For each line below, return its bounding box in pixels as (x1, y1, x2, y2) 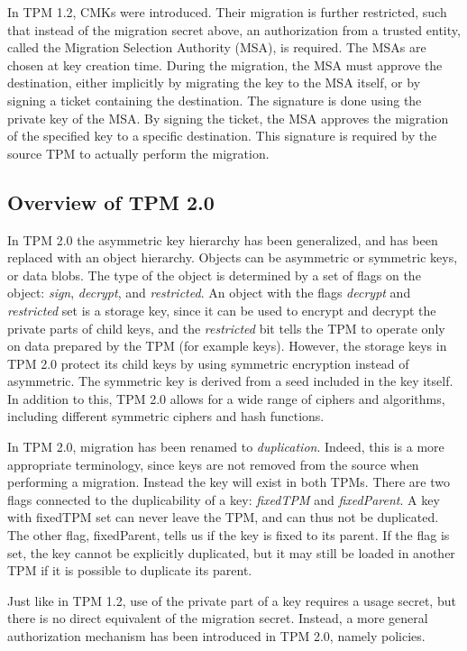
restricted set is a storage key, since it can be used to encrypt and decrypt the (7, 300, 436, 319)
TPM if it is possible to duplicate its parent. (7, 561, 252, 580)
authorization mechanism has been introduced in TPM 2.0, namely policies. (7, 627, 426, 646)
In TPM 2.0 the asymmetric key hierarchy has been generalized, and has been (7, 230, 438, 249)
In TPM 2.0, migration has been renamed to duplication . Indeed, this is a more (7, 437, 444, 456)
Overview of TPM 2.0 (7, 188, 215, 215)
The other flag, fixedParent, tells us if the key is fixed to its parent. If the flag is (7, 526, 450, 545)
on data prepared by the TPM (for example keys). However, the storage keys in (7, 336, 447, 355)
